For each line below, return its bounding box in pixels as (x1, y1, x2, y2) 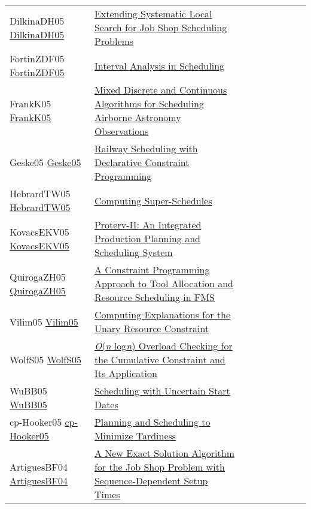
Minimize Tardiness (94, 429, 176, 442)
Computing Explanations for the (94, 308, 230, 321)
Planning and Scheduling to (94, 415, 211, 429)
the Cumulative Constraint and (94, 353, 225, 366)
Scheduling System (94, 245, 173, 259)
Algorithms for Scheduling (94, 97, 204, 110)
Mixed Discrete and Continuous (94, 83, 227, 97)
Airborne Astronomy (94, 110, 181, 124)
